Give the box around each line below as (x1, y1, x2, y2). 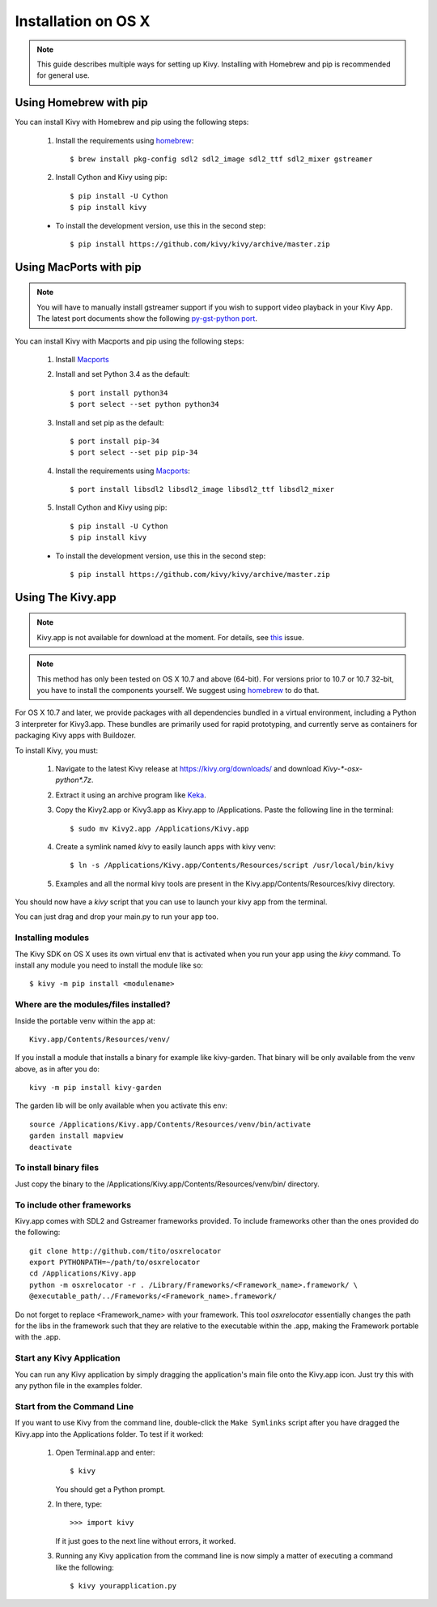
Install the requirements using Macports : (55, 466, 190, 476)
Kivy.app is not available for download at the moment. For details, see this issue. (36, 632, 304, 642)
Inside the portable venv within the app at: (15, 1015, 155, 1025)
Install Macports (55, 354, 109, 364)
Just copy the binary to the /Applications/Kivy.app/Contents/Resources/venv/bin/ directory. (15, 1179, 320, 1189)
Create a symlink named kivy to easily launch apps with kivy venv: (55, 841, 277, 851)
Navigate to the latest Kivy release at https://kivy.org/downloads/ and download (55, 763, 321, 773)
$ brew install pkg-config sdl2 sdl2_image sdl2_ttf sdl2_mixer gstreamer (70, 155, 373, 164)
